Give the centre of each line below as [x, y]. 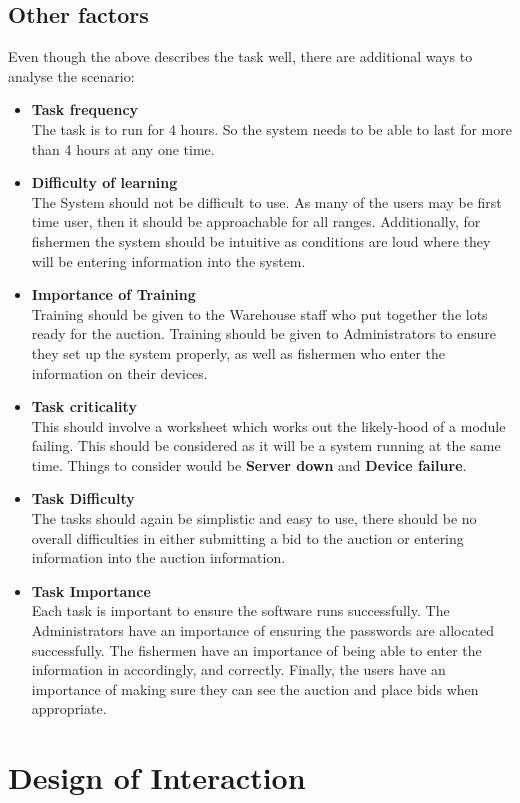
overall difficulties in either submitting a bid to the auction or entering [247, 537]
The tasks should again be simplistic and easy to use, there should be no [254, 518]
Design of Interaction [157, 777]
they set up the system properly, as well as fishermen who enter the [238, 352]
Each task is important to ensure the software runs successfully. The [240, 610]
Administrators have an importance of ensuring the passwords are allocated [263, 630]
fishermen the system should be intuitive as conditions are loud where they [261, 240]
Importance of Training [113, 294]
